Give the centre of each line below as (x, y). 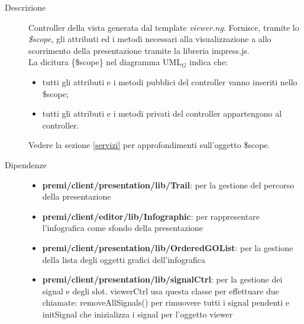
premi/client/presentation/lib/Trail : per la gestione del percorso (168, 185)
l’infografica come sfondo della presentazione (123, 228)
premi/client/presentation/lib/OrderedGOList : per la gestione (168, 247)
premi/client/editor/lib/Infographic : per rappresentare (151, 216)
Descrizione (25, 7)
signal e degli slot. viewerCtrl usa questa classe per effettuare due (161, 291)
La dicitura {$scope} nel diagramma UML (105, 62)
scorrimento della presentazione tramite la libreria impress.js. (139, 50)
